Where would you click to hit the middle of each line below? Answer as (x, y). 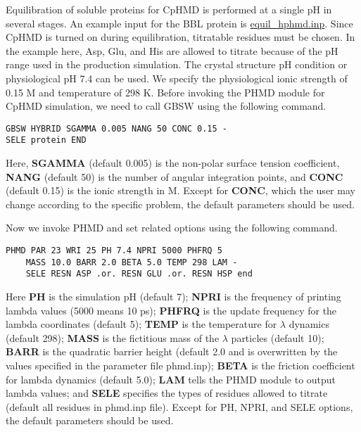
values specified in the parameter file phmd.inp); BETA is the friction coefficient (180, 365)
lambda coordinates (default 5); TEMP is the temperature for (141, 324)
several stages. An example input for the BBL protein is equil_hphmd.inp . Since (179, 23)
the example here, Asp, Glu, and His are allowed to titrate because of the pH (172, 50)
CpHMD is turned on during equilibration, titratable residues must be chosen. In (180, 37)
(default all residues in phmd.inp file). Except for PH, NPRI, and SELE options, (179, 406)
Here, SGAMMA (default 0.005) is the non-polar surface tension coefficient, (173, 163)
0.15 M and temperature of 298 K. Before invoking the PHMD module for (165, 92)
